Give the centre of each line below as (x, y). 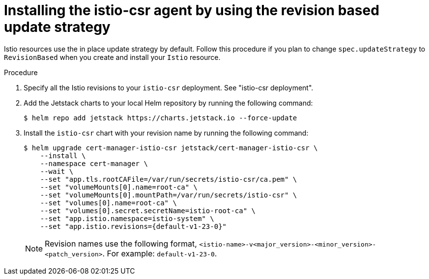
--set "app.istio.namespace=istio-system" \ (127, 218)
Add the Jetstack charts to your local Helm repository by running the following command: (168, 103)
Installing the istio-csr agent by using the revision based (192, 10)
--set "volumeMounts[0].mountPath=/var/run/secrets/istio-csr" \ (169, 195)
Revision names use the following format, (121, 243)
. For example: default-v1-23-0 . (160, 253)
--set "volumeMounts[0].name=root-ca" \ (119, 187)
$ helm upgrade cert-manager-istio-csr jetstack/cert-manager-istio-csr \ (171, 148)
